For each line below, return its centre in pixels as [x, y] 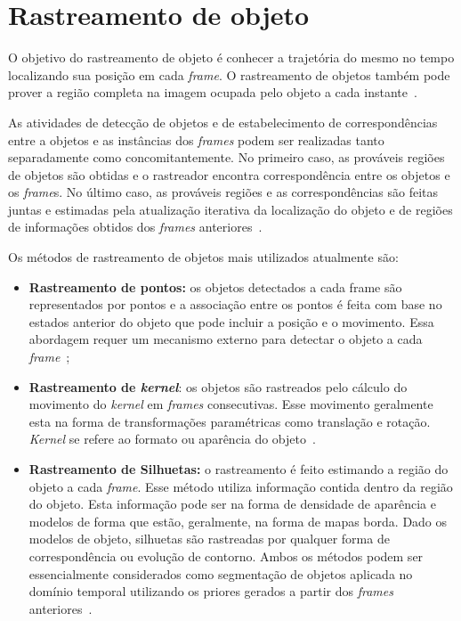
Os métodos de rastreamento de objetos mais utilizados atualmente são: [203, 257]
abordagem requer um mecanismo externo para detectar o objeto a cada [226, 339]
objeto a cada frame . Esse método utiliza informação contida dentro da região [241, 486]
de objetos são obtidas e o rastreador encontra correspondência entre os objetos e [229, 174]
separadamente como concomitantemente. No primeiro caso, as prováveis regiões [226, 157]
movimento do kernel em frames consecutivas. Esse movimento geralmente [231, 404]
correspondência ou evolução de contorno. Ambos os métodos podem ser [226, 556]
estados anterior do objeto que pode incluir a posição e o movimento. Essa [231, 321]
